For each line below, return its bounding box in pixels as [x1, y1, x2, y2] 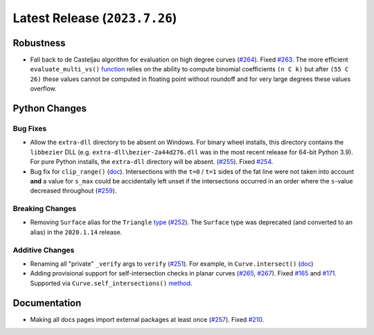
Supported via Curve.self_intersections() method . [30, 279, 193, 287]
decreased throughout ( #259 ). [30, 187, 117, 195]
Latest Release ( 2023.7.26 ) [12, 10, 177, 26]
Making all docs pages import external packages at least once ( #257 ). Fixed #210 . [30, 315, 265, 323]
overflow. [30, 84, 57, 93]
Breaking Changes [12, 204, 77, 214]
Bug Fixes [12, 124, 47, 134]
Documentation [12, 297, 82, 309]
